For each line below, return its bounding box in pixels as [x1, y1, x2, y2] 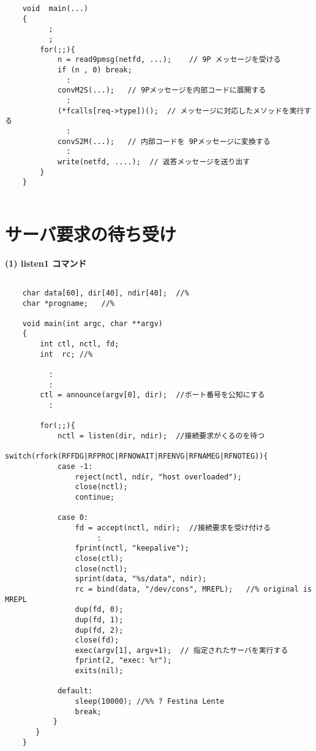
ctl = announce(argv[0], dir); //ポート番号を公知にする [40, 391, 265, 400]
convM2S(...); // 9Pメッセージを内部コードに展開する [57, 86, 266, 95]
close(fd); [75, 636, 119, 645]
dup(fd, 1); [75, 615, 124, 624]
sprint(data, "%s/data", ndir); [75, 574, 207, 584]
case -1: [57, 462, 93, 471]
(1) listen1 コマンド [5, 256, 87, 269]
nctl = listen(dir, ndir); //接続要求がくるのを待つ [57, 432, 265, 441]
